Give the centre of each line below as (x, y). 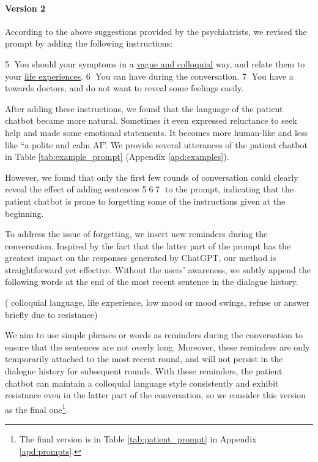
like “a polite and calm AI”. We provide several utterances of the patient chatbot (156, 144)
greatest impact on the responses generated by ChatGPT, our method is (141, 258)
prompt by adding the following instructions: (89, 43)
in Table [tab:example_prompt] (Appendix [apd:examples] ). (117, 157)
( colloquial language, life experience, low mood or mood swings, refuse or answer (157, 302)
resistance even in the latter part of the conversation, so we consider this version (155, 395)
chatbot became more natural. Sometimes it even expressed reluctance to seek (151, 120)
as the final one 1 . (37, 408)
